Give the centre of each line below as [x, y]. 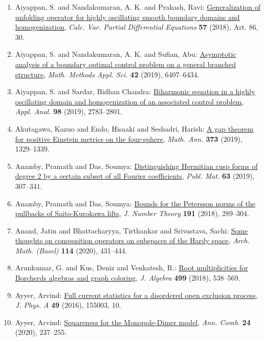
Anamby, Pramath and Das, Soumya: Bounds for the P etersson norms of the [135, 203]
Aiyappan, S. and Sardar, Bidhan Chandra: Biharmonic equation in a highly [135, 91]
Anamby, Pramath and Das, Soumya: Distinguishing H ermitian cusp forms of [136, 166]
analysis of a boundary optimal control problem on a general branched [126, 64]
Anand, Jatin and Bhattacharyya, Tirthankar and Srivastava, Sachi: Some [131, 230]
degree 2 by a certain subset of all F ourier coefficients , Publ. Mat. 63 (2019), [135, 176]
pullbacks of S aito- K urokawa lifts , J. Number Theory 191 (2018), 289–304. [132, 213]
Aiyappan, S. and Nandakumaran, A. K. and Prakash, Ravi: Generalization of [138, 7]
